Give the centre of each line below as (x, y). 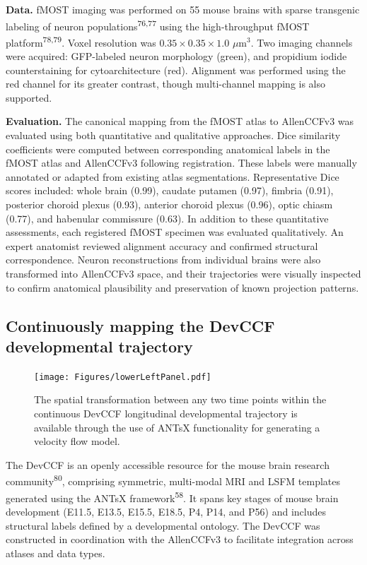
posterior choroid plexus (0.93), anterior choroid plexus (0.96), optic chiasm (169, 204)
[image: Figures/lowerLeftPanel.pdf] (123, 377)
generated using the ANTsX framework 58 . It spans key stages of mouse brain (172, 496)
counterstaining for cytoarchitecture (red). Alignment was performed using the (176, 70)
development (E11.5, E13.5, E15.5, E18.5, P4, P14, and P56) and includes (166, 511)
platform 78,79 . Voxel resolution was (81, 41)
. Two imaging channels (302, 42)
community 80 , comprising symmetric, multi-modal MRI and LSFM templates (173, 480)
